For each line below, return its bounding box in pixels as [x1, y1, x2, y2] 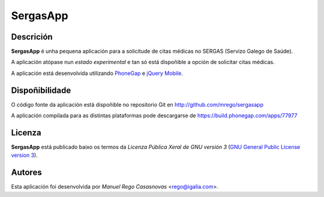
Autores [11, 168, 42, 178]
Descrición [11, 32, 53, 42]
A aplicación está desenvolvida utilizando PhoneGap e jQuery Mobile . [11, 69, 183, 77]
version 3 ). [11, 151, 38, 159]
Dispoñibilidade [11, 85, 71, 95]
